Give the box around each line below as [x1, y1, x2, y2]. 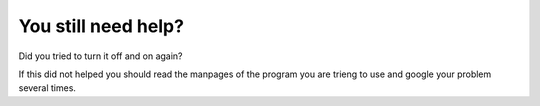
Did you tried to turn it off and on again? [18, 50, 184, 62]
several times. [18, 82, 77, 94]
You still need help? [18, 15, 185, 37]
